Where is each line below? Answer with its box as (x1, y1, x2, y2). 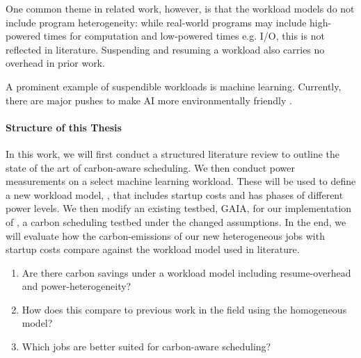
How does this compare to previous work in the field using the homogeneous (22, 302, 347, 316)
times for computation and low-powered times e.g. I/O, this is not (43, 29, 325, 43)
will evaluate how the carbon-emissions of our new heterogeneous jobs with (6, 228, 325, 243)
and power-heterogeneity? (22, 279, 131, 293)
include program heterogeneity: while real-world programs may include (6, 15, 307, 29)
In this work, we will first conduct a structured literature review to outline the (6, 146, 340, 161)
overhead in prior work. (6, 56, 105, 70)
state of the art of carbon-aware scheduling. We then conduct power (6, 160, 296, 174)
